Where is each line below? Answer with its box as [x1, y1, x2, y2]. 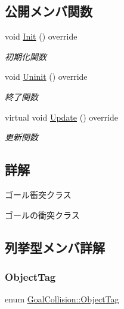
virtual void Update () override [5, 110, 118, 123]
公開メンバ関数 [5, 2, 92, 20]
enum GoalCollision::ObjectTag [5, 293, 119, 305]
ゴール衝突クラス [5, 188, 72, 200]
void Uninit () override [5, 70, 88, 83]
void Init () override [5, 30, 77, 43]
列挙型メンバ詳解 [5, 238, 105, 256]
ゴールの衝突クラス [5, 208, 80, 221]
